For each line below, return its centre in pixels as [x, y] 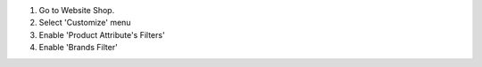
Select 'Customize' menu [85, 23]
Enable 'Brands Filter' [78, 48]
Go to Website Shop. [77, 10]
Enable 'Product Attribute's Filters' [102, 34]
